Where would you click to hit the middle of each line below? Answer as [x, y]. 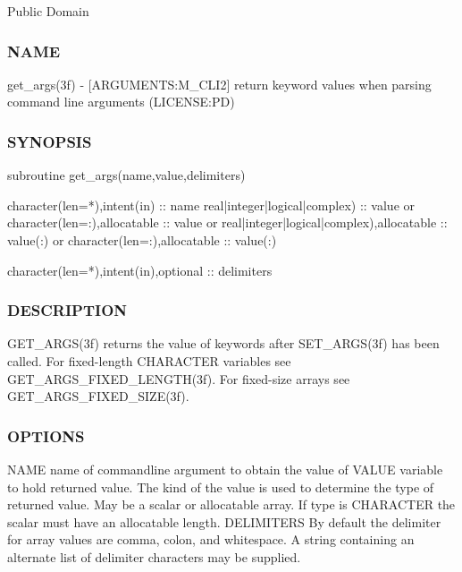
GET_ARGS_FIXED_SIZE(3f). [98, 396]
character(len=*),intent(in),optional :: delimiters [140, 270]
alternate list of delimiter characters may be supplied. [154, 556]
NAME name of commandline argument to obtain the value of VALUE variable [225, 469]
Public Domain [48, 11]
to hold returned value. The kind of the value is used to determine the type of [221, 487]
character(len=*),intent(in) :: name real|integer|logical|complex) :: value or [211, 205]
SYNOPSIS [50, 141]
